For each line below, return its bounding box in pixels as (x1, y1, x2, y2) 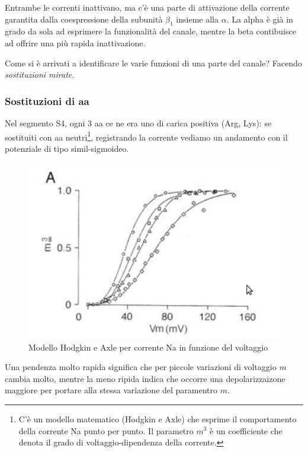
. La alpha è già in (226, 12, 293, 25)
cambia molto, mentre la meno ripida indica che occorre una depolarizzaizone (5, 372, 285, 384)
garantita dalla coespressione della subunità (5, 12, 163, 25)
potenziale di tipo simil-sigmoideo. (5, 142, 129, 154)
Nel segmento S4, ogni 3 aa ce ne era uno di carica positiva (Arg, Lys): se (5, 116, 272, 129)
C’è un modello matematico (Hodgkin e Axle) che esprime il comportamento (18, 412, 297, 425)
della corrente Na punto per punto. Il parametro (18, 424, 194, 437)
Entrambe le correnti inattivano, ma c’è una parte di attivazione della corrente (5, 1, 290, 13)
